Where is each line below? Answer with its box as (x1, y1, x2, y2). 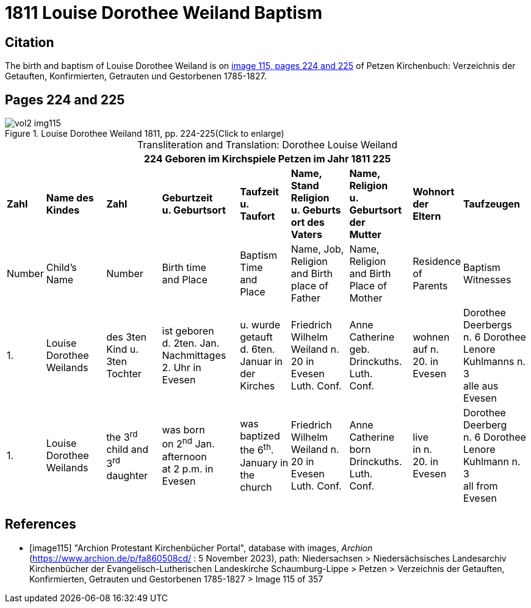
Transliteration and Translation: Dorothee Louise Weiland (137, 139, 398, 151)
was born (162, 424, 205, 436)
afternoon (162, 450, 207, 463)
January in (240, 456, 289, 469)
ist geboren (162, 325, 214, 338)
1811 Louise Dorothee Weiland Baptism (5, 2, 323, 23)
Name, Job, (291, 243, 344, 256)
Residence (413, 255, 461, 268)
